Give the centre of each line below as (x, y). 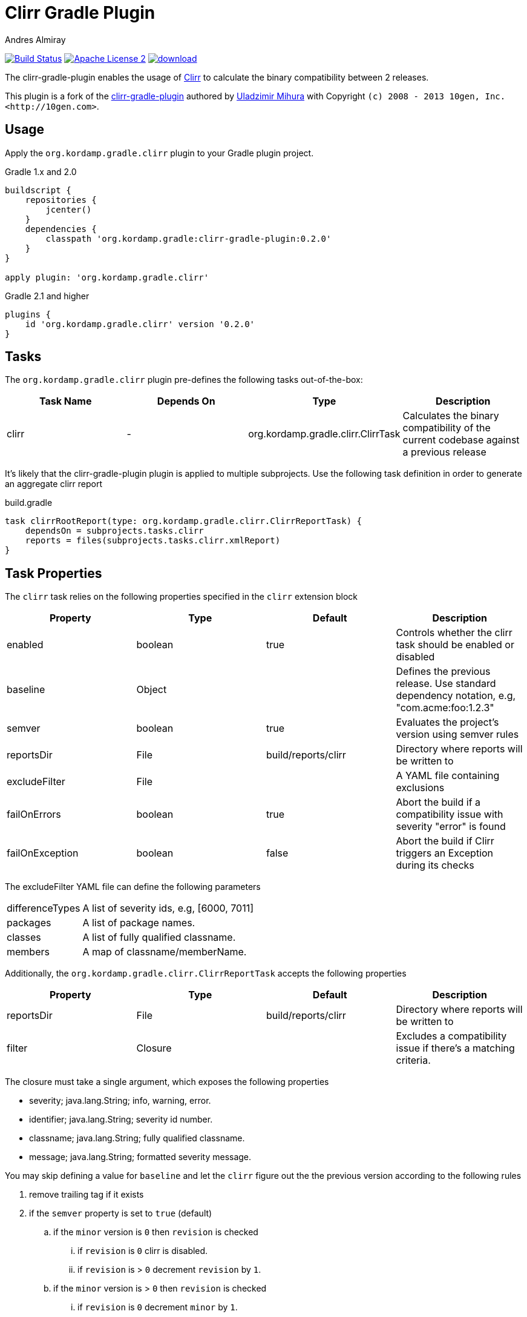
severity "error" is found (451, 827)
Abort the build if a (438, 802)
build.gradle (29, 503)
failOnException (43, 853)
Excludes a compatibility (451, 1036)
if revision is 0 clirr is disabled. (143, 1251)
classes (24, 937)
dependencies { (61, 229)
